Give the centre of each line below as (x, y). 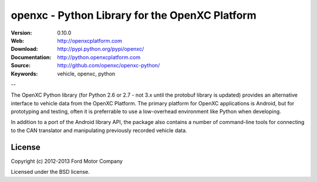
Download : (24, 49)
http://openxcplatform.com (90, 40)
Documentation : (31, 57)
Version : (21, 33)
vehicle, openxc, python (86, 74)
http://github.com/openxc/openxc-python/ (109, 66)
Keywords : (24, 74)
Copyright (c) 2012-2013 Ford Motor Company (67, 161)
